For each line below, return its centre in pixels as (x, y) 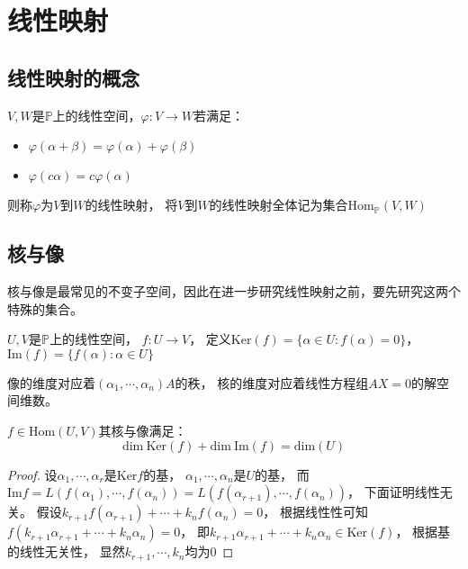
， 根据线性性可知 (316, 512)
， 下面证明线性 (394, 492)
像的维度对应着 (51, 382)
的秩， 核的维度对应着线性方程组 (272, 382)
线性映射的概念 (73, 77)
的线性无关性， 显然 (66, 551)
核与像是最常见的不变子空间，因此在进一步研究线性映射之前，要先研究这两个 (234, 290)
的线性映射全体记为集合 (279, 205)
